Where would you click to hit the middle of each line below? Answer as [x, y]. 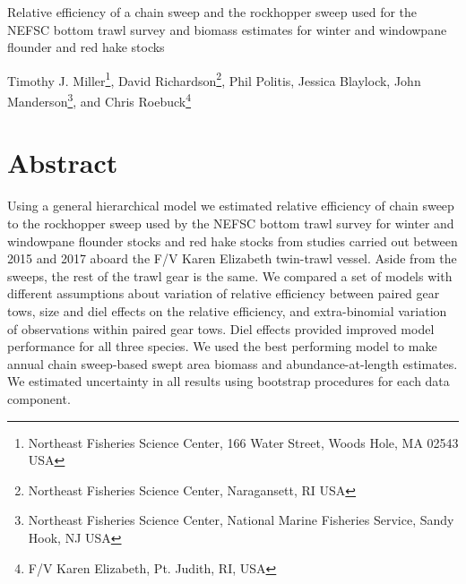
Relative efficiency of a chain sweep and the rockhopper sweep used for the [212, 12]
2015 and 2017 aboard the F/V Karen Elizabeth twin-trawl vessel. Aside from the [232, 258]
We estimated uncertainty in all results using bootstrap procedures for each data [229, 381]
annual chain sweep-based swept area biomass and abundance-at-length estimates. [233, 363]
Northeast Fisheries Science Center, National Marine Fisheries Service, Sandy [241, 520]
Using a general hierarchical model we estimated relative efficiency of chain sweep [231, 206]
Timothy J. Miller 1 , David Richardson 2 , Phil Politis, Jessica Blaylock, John [214, 79]
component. [39, 398]
